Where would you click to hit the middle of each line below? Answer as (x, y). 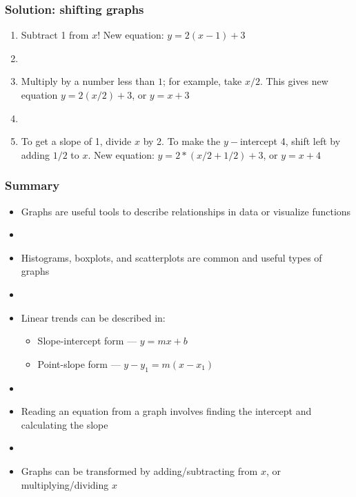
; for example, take (202, 81)
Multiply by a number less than (88, 81)
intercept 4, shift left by (290, 141)
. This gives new (294, 81)
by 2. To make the (182, 141)
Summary (32, 185)
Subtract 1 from (55, 35)
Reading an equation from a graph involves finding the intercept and (166, 411)
